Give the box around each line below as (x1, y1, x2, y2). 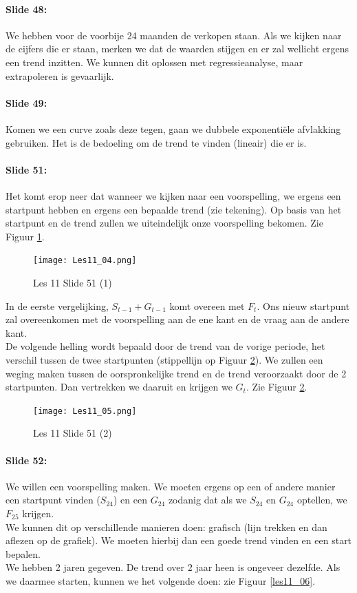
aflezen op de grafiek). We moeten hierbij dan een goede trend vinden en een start (6, 533, 352, 548)
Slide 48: (6, 1, 47, 16)
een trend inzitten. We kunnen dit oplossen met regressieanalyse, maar (6, 54, 303, 69)
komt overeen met (169, 298, 245, 313)
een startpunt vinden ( (6, 492, 100, 507)
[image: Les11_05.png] (33, 406, 137, 416)
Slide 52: (6, 452, 47, 467)
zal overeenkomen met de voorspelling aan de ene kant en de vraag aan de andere (6, 312, 349, 326)
